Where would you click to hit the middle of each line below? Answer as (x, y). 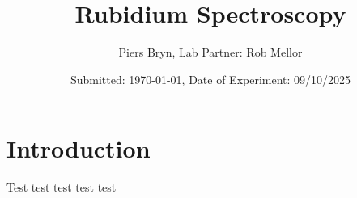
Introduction (79, 148)
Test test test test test (62, 187)
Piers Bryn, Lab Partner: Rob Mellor (210, 52)
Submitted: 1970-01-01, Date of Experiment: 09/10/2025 (210, 79)
